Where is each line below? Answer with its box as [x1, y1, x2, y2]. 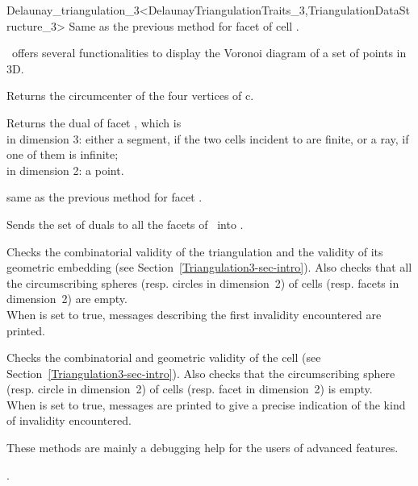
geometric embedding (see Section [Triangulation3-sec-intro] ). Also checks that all [6, 259, 412, 276]
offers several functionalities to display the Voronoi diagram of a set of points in [11, 44, 407, 61]
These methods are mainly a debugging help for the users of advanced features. [6, 439, 399, 456]
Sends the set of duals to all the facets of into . [6, 215, 244, 232]
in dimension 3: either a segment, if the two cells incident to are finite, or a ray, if [6, 130, 409, 147]
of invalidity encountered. [6, 412, 132, 429]
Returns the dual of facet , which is [6, 114, 182, 131]
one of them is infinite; [6, 146, 119, 163]
